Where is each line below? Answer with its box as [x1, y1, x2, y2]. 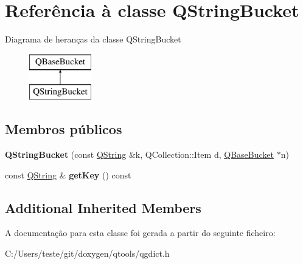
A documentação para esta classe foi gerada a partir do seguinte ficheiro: [5, 226, 276, 239]
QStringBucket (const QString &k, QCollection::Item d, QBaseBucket [5, 148, 274, 161]
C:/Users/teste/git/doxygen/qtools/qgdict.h [5, 247, 170, 260]
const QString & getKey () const [5, 168, 131, 181]
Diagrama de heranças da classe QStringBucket [5, 33, 181, 46]
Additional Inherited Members [5, 198, 201, 217]
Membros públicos [5, 120, 122, 138]
